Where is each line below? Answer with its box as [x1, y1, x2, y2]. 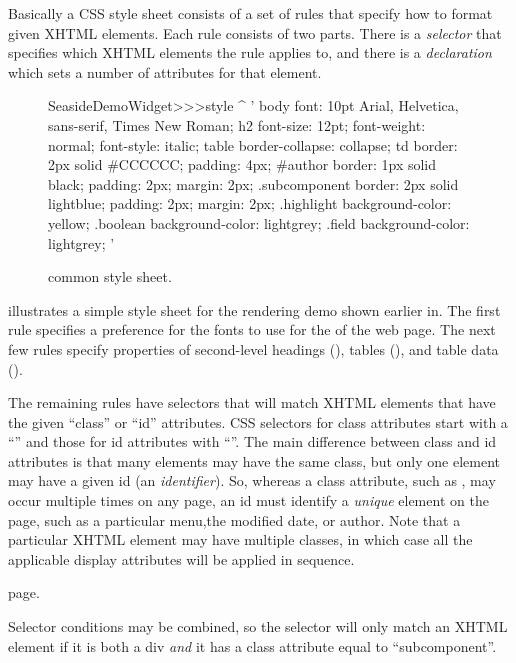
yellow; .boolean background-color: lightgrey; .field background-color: [48, 212, 470, 233]
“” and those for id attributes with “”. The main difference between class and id [8, 431, 497, 452]
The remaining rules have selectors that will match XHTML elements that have [8, 392, 496, 413]
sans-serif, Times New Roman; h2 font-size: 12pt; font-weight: [48, 114, 426, 135]
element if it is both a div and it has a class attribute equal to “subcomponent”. [8, 635, 497, 656]
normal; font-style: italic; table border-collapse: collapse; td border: [48, 134, 458, 155]
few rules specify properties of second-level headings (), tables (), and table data [8, 338, 499, 359]
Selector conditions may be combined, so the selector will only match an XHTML [8, 616, 508, 637]
